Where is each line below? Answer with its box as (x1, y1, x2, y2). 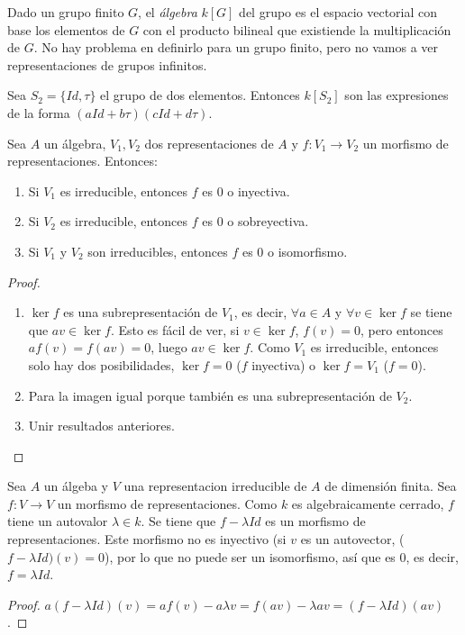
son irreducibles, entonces (87, 241, 228, 260)
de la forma (7, 103, 70, 122)
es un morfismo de (265, 512, 366, 531)
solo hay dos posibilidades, (28, 355, 175, 374)
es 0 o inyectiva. (202, 181, 290, 200)
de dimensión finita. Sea (324, 476, 457, 495)
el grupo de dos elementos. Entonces (100, 86, 300, 104)
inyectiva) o (251, 355, 315, 374)
